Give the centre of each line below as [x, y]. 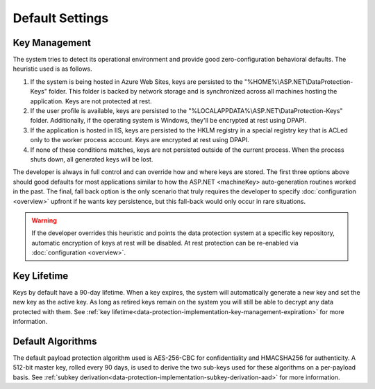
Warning [44, 220]
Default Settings [61, 18]
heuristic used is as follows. [53, 69]
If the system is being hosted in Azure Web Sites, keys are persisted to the [136, 81]
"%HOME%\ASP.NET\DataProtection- [299, 81]
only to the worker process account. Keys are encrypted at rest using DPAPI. [140, 140]
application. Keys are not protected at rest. [91, 101]
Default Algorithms [55, 341]
